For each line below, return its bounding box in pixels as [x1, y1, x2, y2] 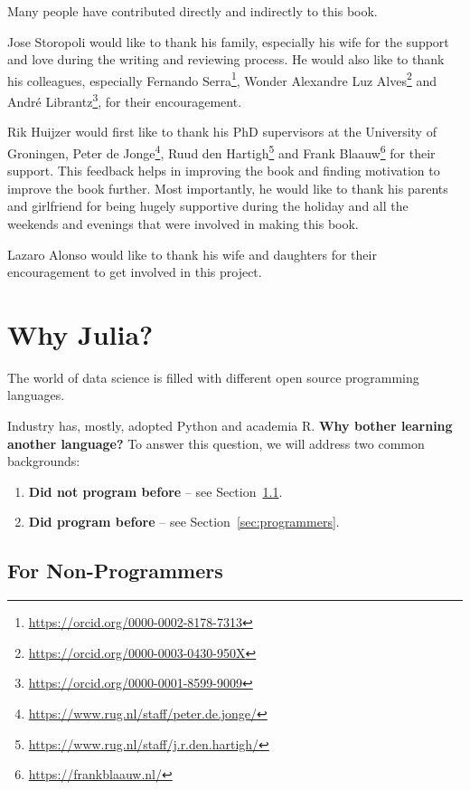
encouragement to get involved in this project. [7, 262, 262, 281]
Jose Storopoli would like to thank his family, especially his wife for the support [7, 32, 449, 51]
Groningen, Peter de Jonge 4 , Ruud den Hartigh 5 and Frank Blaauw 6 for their [7, 140, 436, 162]
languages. [7, 385, 65, 405]
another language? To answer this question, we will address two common [7, 433, 425, 452]
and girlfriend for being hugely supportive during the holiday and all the [7, 196, 409, 215]
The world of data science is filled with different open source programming [7, 367, 419, 386]
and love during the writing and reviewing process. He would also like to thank [7, 50, 445, 69]
